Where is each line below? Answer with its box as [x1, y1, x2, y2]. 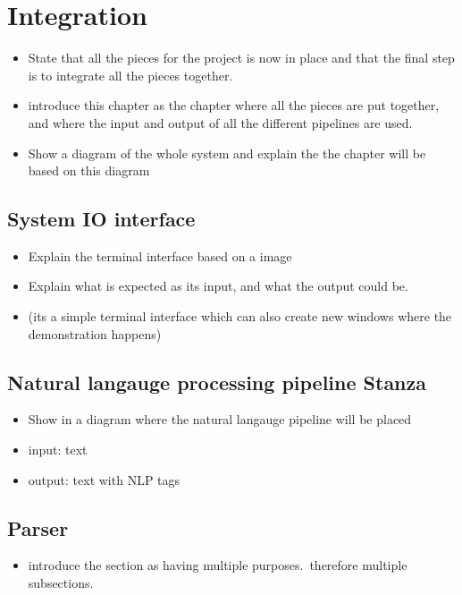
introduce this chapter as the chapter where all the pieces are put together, [28, 96, 440, 115]
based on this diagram [28, 161, 150, 180]
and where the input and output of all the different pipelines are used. [28, 113, 413, 132]
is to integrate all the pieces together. [28, 65, 233, 84]
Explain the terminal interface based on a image [28, 246, 292, 265]
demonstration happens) [28, 324, 162, 343]
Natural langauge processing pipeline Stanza [7, 368, 427, 395]
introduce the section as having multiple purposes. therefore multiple [28, 556, 407, 574]
